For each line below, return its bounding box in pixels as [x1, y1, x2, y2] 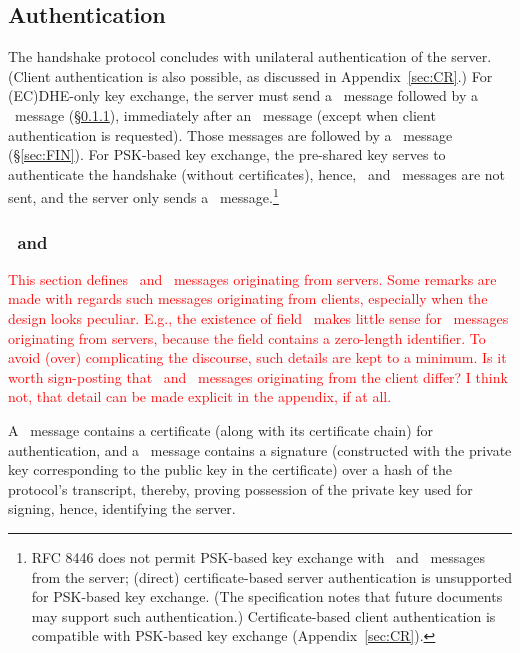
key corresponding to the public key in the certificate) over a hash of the [8, 459, 453, 480]
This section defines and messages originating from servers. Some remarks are [8, 268, 497, 289]
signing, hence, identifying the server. [8, 498, 236, 519]
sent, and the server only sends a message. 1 [8, 184, 279, 208]
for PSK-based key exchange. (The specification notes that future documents [31, 586, 503, 607]
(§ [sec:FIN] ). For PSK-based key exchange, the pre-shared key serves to [8, 144, 446, 165]
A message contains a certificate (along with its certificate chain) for [8, 419, 434, 440]
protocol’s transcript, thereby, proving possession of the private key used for [8, 478, 473, 499]
